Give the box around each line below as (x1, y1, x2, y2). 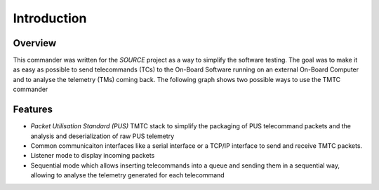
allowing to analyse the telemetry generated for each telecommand (30, 171, 225, 179)
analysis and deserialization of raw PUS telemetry (30, 132, 175, 140)
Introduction (13, 11, 87, 26)
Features (13, 104, 53, 116)
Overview (13, 37, 57, 49)
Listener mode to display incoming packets (30, 151, 155, 160)
